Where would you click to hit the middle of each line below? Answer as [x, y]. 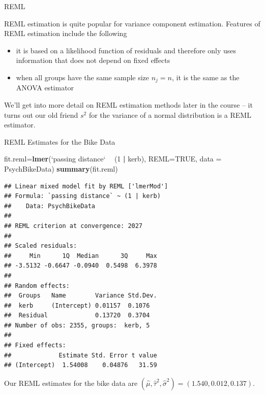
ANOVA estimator [45, 88]
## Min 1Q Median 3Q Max [81, 256]
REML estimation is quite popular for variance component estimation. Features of [132, 23]
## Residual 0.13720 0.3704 [77, 316]
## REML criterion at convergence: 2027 [73, 226]
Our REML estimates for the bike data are [71, 383]
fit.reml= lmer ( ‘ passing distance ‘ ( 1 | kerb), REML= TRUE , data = [113, 159]
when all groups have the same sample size [83, 77]
